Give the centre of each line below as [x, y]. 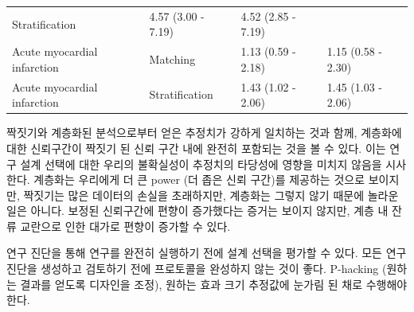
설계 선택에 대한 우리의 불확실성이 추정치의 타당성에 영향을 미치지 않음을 [201, 164]
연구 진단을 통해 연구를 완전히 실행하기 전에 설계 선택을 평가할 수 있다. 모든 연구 [207, 253]
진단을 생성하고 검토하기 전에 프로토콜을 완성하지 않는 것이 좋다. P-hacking [193, 269]
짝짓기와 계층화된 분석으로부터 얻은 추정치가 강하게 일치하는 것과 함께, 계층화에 [204, 133]
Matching [172, 58]
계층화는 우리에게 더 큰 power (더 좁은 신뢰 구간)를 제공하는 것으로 [199, 179]
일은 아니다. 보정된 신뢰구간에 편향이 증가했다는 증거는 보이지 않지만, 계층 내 [197, 211]
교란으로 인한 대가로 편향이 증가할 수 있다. [125, 226]
